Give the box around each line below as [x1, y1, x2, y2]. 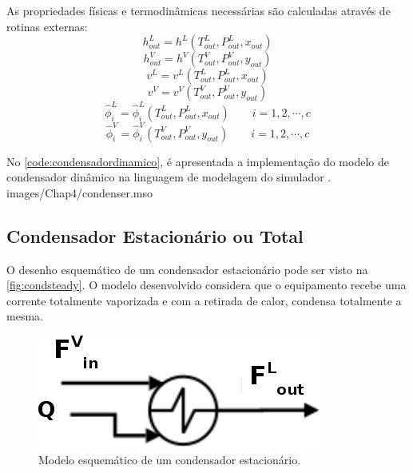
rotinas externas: [6, 18, 88, 34]
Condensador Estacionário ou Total [6, 223, 304, 248]
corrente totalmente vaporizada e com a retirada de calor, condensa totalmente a [6, 292, 402, 308]
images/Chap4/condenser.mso [6, 184, 153, 201]
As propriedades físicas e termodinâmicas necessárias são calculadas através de [6, 2, 391, 18]
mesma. [6, 308, 43, 324]
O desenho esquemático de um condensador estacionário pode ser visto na [6, 260, 368, 277]
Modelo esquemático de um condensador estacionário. [38, 451, 301, 467]
